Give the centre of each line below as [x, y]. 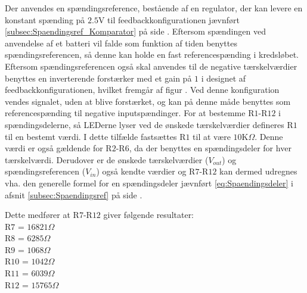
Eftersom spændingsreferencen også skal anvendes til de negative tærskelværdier [151, 66]
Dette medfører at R [42, 215]
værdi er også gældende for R [58, 148]
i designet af [224, 78]
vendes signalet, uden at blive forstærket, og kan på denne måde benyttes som [148, 101]
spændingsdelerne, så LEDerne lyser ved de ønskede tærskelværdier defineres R [149, 124]
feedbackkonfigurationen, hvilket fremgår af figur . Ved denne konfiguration [142, 90]
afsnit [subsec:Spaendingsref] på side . [74, 194]
